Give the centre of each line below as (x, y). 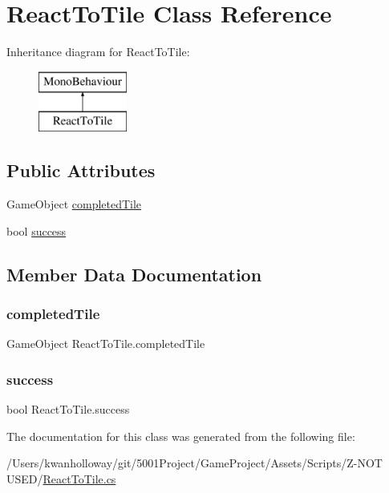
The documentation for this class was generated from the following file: (181, 436)
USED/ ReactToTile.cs (61, 478)
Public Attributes (81, 170)
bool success (36, 230)
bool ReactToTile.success (68, 409)
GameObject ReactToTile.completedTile (106, 343)
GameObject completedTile (74, 204)
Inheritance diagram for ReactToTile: (98, 52)
